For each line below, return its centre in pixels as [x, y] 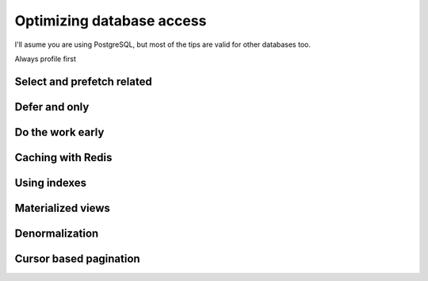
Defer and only [52, 107]
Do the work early [59, 132]
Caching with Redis [63, 158]
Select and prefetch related [83, 81]
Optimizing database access [111, 21]
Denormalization [57, 233]
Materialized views [63, 208]
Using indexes [51, 183]
